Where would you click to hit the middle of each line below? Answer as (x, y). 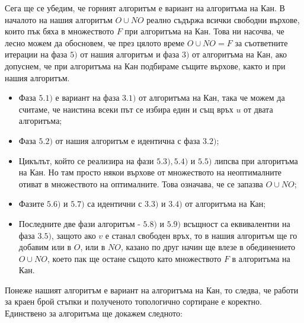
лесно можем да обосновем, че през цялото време (95, 42)
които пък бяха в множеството (60, 31)
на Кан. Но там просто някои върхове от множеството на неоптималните (150, 172)
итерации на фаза (36, 54)
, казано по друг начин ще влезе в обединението (208, 247)
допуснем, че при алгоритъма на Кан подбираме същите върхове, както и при (145, 65)
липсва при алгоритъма (256, 160)
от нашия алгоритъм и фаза (130, 54)
